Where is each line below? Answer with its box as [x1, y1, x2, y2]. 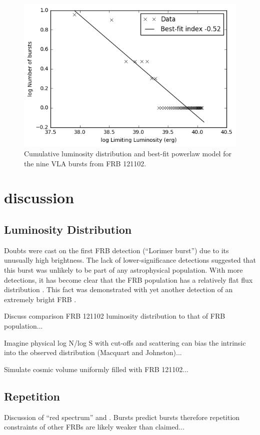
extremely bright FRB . [4, 294, 76, 304]
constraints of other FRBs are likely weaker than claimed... [4, 422, 185, 432]
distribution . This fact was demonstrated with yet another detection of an [4, 284, 233, 295]
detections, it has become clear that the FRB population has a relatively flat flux [4, 274, 253, 285]
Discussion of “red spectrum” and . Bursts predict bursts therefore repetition [4, 412, 240, 422]
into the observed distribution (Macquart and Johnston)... [4, 347, 182, 358]
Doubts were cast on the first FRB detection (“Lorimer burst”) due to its [4, 245, 229, 255]
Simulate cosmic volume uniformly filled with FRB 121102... [4, 364, 188, 374]
